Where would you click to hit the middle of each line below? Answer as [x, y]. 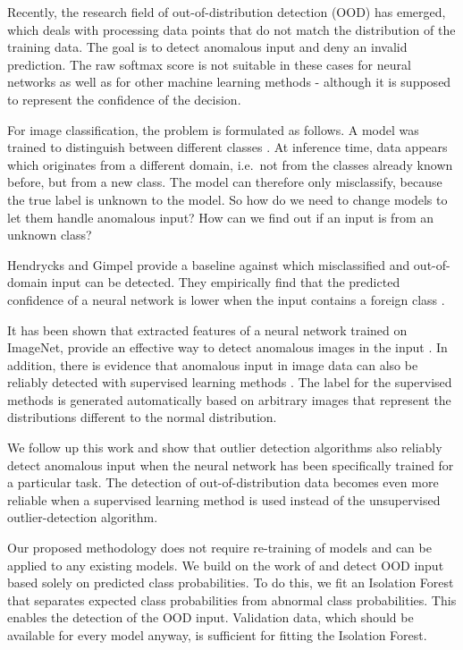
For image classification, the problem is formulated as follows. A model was [213, 129]
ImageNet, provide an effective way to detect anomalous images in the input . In [227, 347]
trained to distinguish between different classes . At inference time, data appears [227, 147]
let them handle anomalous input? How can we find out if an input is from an [220, 217]
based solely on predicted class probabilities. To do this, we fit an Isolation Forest [231, 582]
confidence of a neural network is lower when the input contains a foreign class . [226, 299]
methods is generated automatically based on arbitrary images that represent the [229, 399]
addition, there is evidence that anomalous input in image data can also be [213, 364]
